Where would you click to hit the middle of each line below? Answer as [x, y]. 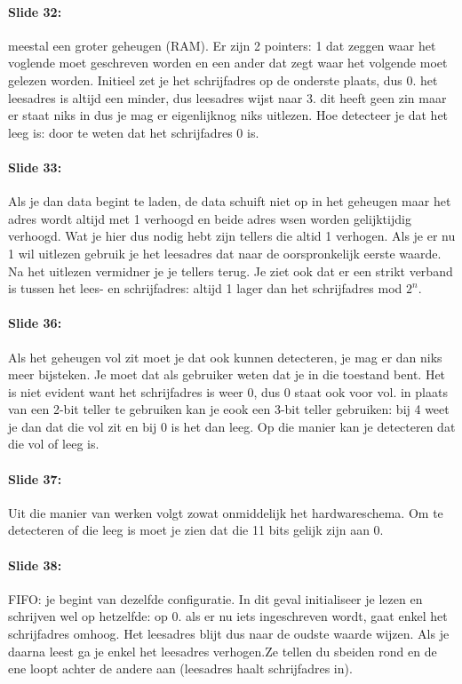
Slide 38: [35, 565]
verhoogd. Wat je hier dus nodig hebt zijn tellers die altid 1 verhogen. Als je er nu [232, 236]
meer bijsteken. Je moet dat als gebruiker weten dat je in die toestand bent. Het [227, 374]
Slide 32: [35, 11]
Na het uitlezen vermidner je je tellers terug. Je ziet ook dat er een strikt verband [231, 270]
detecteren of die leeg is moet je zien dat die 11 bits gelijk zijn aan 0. [196, 530]
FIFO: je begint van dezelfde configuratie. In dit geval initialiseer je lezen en [215, 598]
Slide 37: [35, 478]
